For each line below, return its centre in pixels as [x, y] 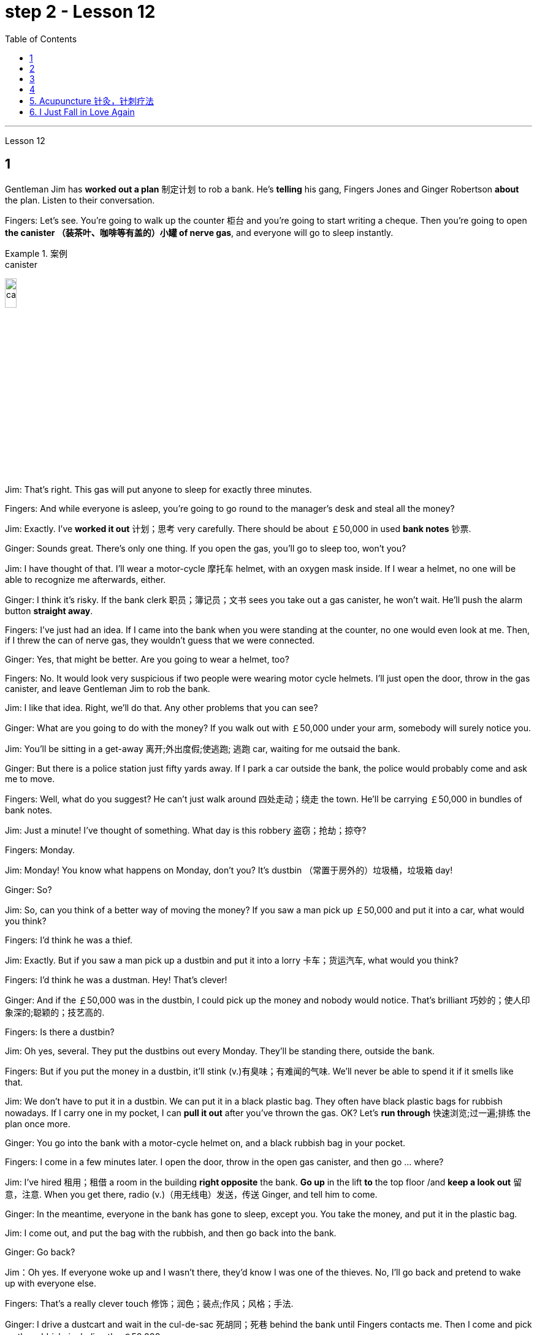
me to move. [30, 779]
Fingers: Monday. [40, 850]
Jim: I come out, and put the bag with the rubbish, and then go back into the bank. [171, 1233]
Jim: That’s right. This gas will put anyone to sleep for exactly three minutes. [158, 490]
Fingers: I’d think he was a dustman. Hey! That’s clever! [116, 980]
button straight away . [49, 611]
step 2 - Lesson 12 [80, 12]
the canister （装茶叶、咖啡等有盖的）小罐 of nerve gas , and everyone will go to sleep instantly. [199, 232]
